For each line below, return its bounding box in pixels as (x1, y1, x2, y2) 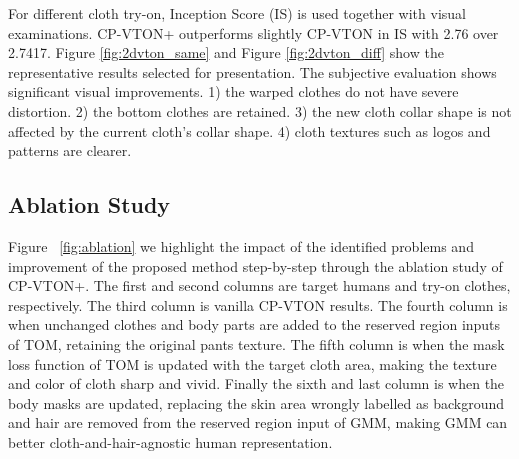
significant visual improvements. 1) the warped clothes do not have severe (8, 81, 459, 102)
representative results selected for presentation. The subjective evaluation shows (8, 61, 497, 82)
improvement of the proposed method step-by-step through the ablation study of (8, 255, 503, 276)
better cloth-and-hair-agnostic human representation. (8, 431, 333, 452)
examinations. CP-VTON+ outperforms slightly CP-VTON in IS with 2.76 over (8, 22, 499, 43)
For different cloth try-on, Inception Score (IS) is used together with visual (8, 3, 466, 23)
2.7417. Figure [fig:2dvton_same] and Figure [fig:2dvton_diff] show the (8, 42, 444, 63)
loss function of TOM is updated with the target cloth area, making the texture (8, 353, 497, 374)
